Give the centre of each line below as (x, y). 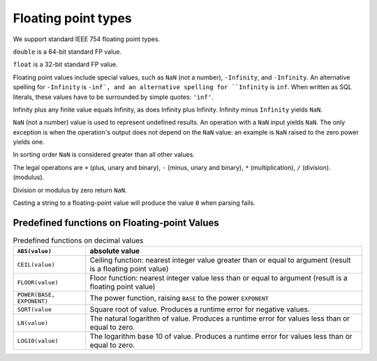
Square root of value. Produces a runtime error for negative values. (200, 309)
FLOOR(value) (38, 282)
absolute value (114, 251)
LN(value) (33, 323)
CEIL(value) (36, 264)
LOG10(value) (38, 340)
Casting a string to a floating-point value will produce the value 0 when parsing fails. (134, 203)
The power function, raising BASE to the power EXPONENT (179, 298)
